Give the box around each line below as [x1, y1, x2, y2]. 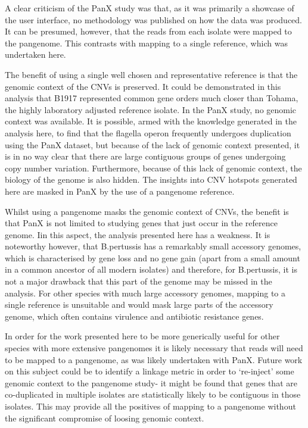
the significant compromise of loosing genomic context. [5, 411, 204, 424]
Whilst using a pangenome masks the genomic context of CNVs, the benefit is [5, 205, 289, 217]
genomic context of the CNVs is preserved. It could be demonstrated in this [5, 80, 281, 92]
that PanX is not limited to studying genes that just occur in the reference [5, 217, 278, 229]
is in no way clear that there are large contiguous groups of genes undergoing [5, 150, 286, 163]
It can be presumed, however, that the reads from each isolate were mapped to [5, 25, 292, 38]
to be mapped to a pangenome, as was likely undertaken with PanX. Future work [5, 353, 303, 365]
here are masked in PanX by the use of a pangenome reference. [5, 185, 235, 197]
